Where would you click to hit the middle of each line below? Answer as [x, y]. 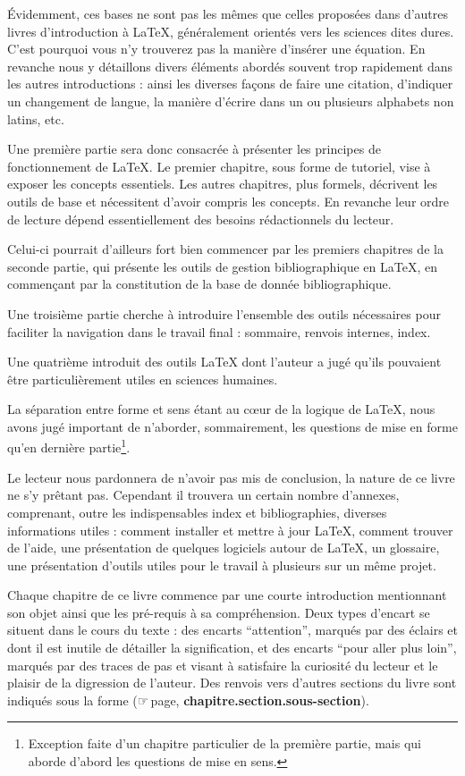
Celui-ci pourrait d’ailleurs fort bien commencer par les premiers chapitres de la [225, 249]
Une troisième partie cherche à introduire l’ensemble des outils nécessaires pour [224, 313]
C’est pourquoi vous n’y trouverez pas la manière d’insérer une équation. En [216, 49]
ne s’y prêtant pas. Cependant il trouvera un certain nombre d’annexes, [203, 495]
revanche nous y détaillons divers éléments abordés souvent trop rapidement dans [230, 66]
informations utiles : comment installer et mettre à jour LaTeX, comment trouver [230, 530]
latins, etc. [36, 118]
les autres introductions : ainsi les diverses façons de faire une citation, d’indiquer [230, 84]
